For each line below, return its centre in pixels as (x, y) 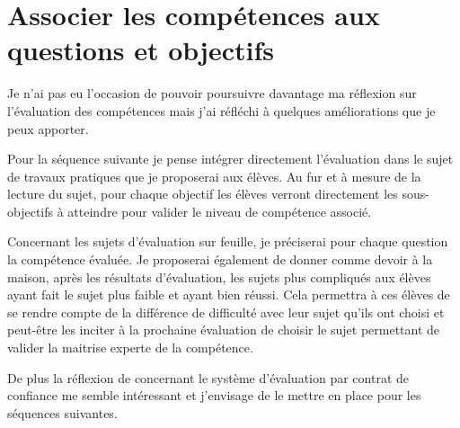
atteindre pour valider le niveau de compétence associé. (220, 211)
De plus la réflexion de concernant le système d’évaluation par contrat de (208, 377)
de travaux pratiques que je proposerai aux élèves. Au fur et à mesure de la (214, 176)
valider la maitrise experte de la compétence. (130, 348)
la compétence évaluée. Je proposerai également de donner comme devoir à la (220, 259)
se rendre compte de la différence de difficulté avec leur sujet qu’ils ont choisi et (226, 312)
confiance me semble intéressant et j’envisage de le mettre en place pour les (214, 395)
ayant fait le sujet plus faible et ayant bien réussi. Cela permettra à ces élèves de (229, 294)
